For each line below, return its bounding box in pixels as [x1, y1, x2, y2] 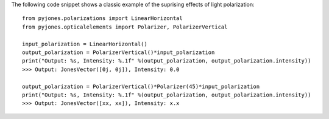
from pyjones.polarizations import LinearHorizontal [22, 15, 183, 22]
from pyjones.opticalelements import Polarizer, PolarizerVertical [22, 23, 228, 30]
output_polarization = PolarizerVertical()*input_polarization [22, 49, 215, 56]
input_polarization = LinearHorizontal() [22, 40, 147, 47]
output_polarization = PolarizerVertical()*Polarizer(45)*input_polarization [22, 83, 260, 90]
